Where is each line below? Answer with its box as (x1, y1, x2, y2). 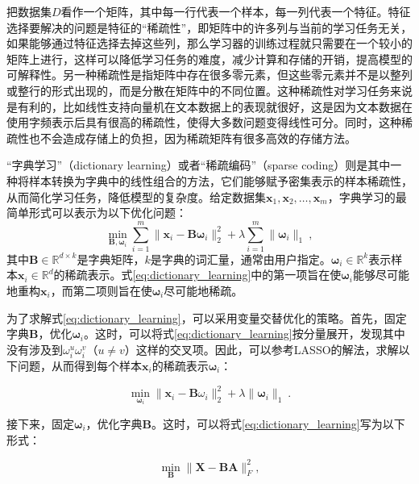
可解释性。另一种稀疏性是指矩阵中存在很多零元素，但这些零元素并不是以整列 (6, 66, 413, 83)
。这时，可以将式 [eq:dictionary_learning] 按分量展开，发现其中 (84, 325, 405, 342)
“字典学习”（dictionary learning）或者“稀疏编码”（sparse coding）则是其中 (6, 156, 391, 173)
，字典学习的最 (327, 188, 407, 205)
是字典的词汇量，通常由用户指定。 (150, 250, 331, 267)
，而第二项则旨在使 (50, 282, 152, 299)
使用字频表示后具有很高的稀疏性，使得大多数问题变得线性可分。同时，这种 (6, 114, 401, 131)
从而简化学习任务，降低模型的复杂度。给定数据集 (6, 188, 266, 205)
